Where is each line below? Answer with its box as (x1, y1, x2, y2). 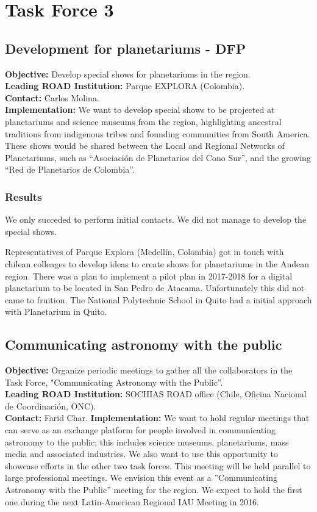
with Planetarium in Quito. (5, 305, 107, 318)
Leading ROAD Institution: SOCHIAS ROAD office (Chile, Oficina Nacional (5, 388, 307, 400)
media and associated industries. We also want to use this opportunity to (5, 447, 278, 460)
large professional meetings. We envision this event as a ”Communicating (5, 471, 277, 484)
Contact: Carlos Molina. (5, 91, 99, 104)
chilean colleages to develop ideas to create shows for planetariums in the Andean (5, 257, 310, 270)
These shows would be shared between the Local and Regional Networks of (5, 139, 285, 152)
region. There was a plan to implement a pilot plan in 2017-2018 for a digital (5, 269, 293, 282)
